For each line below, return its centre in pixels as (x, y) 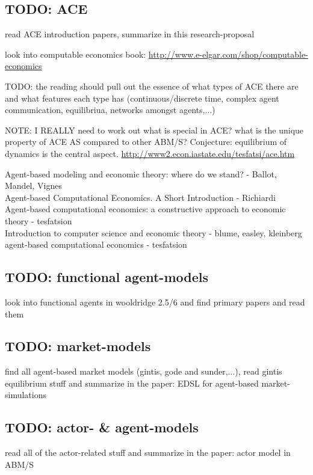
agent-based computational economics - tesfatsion (96, 244)
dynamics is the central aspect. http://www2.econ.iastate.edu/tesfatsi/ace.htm (150, 153)
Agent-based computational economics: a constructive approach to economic (145, 209)
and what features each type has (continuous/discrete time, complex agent (142, 98)
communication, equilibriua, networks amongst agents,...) (110, 110)
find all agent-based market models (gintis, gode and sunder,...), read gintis (144, 371)
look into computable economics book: (76, 54)
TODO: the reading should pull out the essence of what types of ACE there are (152, 86)
